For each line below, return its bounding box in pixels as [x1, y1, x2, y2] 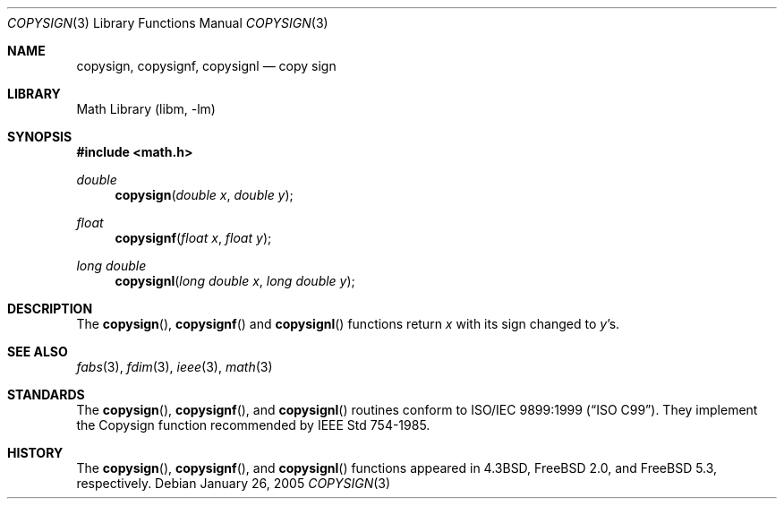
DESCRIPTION [7, 301, 93, 316]
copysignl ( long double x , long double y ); [115, 273, 355, 288]
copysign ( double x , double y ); [115, 187, 294, 202]
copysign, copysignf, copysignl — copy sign [76, 58, 337, 73]
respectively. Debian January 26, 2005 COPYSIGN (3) [76, 476, 391, 491]
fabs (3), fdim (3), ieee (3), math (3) [76, 359, 273, 374]
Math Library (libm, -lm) [76, 101, 216, 116]
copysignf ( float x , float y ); [115, 230, 272, 245]
